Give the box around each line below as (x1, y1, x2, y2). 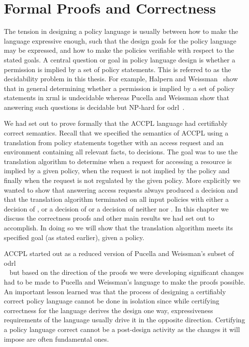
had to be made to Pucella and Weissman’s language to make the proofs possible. (4, 276, 246, 287)
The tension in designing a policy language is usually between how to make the (4, 26, 238, 36)
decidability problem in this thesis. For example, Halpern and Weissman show (4, 74, 238, 84)
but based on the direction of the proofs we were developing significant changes (9, 267, 244, 277)
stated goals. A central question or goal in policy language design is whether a (4, 54, 235, 64)
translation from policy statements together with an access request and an (4, 137, 224, 147)
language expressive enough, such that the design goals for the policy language (4, 35, 236, 45)
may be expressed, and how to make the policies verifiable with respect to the (4, 45, 234, 55)
